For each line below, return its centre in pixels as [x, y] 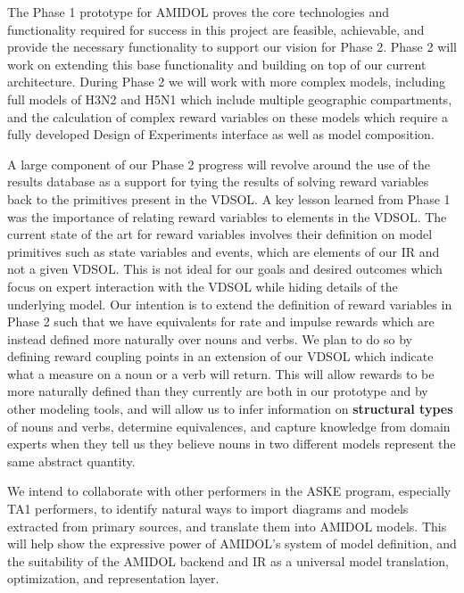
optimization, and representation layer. [113, 578]
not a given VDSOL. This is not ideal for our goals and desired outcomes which [225, 269]
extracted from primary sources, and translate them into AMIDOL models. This [227, 526]
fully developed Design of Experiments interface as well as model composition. [221, 134]
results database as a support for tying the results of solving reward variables [218, 181]
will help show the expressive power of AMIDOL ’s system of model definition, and [232, 544]
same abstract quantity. [71, 461]
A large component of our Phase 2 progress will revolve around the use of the [219, 164]
